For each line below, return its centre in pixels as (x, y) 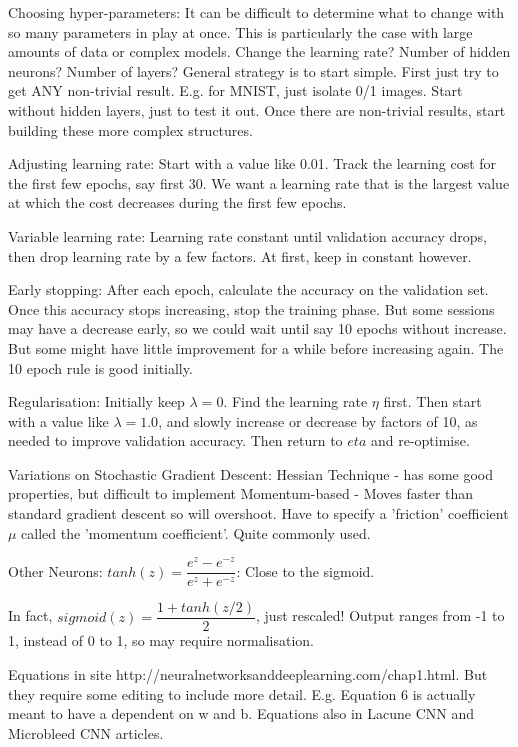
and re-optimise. (420, 440)
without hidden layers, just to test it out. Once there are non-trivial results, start (257, 109)
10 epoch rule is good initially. (100, 367)
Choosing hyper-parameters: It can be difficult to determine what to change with (256, 12)
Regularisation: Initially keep (96, 401)
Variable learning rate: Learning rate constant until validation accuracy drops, (248, 235)
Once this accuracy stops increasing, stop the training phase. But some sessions (251, 308)
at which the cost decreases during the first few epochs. (177, 202)
